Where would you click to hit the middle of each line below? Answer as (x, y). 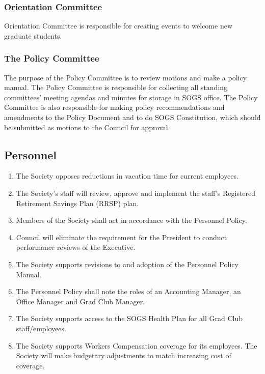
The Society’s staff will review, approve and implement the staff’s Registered (136, 193)
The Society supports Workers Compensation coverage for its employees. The (137, 345)
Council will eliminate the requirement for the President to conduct (122, 237)
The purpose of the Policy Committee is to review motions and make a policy (126, 77)
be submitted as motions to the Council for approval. (87, 127)
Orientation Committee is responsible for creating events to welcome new (118, 26)
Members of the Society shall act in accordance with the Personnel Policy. (131, 220)
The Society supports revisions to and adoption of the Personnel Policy (127, 264)
